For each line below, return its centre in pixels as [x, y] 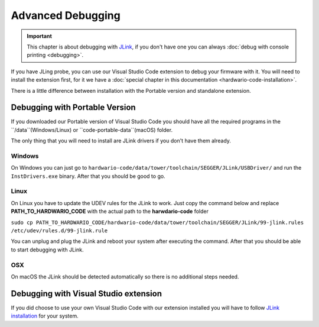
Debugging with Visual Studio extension [87, 294]
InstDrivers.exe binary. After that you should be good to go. [88, 176]
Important [40, 36]
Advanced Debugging [66, 15]
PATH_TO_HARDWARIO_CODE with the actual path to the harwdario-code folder [110, 211]
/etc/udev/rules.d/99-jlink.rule [59, 231]
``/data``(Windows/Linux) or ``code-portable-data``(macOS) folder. [92, 129]
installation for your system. [45, 316]
